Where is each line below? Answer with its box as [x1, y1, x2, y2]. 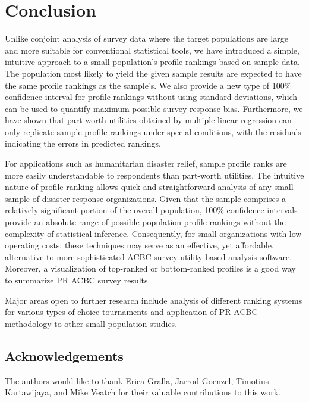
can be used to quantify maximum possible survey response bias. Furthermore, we [5, 102, 303, 114]
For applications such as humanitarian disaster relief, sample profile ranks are [5, 157, 287, 170]
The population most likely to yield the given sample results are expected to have [5, 67, 302, 79]
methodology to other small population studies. [5, 317, 178, 329]
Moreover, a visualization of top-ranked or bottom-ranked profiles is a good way [5, 262, 296, 275]
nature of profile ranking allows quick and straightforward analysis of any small [5, 180, 294, 193]
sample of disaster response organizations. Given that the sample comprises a [5, 192, 286, 204]
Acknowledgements [5, 346, 124, 364]
